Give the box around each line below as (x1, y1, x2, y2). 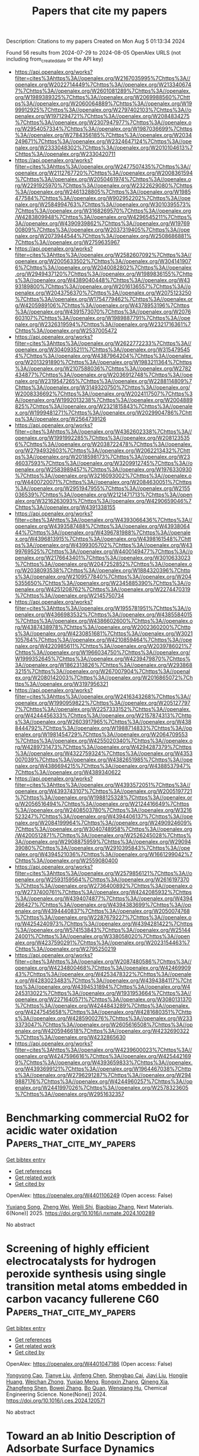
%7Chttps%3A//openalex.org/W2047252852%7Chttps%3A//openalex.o (14, 560, 192, 568)
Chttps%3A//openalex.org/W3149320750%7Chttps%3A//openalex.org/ (14, 384, 191, 391)
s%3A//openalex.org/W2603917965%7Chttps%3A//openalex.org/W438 (14, 718, 191, 725)
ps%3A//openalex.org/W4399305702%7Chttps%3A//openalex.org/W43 (14, 542, 192, 549)
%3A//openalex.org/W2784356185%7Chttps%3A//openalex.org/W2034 (14, 131, 192, 138)
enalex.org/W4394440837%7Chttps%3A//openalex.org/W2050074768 (14, 907, 190, 914)
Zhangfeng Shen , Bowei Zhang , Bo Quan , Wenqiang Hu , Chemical (6, 1384, 168, 1391)
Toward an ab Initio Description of (6, 1429, 176, 1443)
